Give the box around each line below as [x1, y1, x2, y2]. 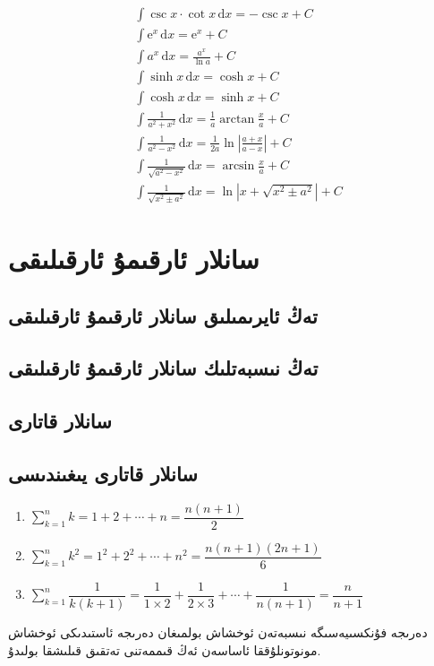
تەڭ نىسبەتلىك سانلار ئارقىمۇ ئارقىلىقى [8, 354, 319, 382]
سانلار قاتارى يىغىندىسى [8, 460, 198, 488]
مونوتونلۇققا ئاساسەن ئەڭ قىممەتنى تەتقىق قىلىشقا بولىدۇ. [8, 640, 321, 659]
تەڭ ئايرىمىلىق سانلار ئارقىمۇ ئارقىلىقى [8, 301, 318, 329]
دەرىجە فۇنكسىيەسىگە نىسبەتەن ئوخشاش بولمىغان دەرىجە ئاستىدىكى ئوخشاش [8, 623, 428, 642]
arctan [219, 112, 255, 125]
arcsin [222, 160, 255, 173]
